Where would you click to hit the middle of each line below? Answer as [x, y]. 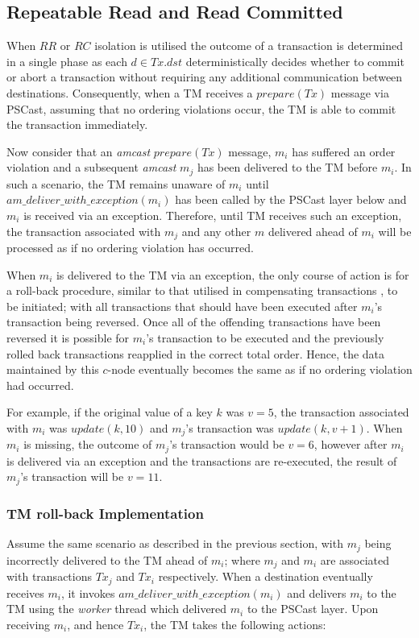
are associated [355, 559]
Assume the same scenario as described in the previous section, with [175, 543]
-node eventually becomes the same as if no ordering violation [260, 369]
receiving [29, 624]
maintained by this [53, 369]
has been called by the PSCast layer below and [291, 199]
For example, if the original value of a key [110, 412]
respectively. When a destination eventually [266, 576]
